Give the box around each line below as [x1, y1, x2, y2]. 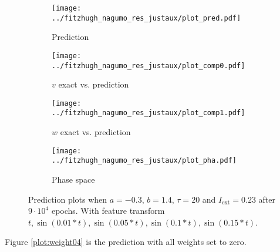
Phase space [52, 173, 95, 186]
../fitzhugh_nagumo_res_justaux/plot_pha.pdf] [52, 156, 237, 165]
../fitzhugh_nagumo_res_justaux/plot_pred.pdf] [52, 14, 241, 22]
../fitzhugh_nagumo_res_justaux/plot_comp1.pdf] [52, 109, 245, 117]
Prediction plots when [28, 193, 107, 205]
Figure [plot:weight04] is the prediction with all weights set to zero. [5, 236, 247, 248]
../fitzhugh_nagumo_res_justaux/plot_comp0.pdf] [52, 61, 245, 70]
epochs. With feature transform [51, 204, 165, 217]
